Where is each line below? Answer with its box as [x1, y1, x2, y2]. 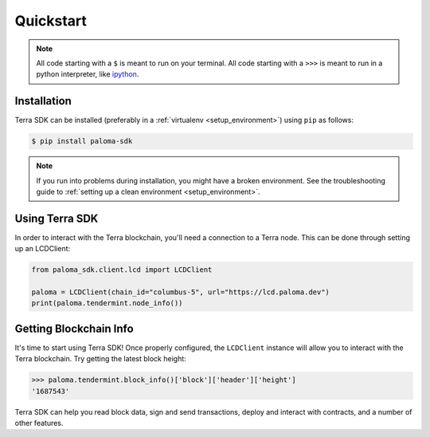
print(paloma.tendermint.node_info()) [31, 299, 183, 308]
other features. [14, 419, 64, 428]
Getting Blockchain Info [14, 321, 135, 335]
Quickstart [14, 12, 88, 30]
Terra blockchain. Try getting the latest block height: [14, 354, 186, 364]
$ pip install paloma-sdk [31, 136, 133, 146]
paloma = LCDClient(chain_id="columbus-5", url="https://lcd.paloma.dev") [31, 288, 330, 297]
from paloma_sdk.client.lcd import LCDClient [31, 266, 213, 274]
